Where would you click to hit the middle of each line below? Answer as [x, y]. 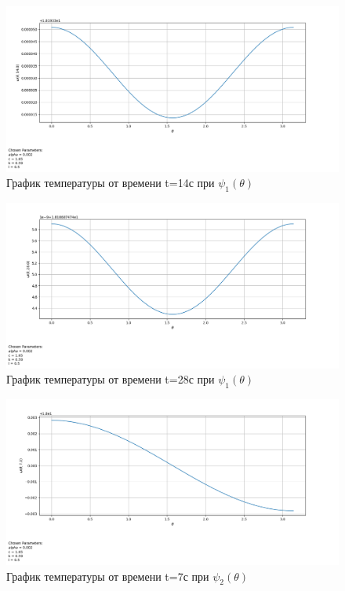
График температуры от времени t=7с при [108, 576]
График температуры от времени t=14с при [111, 183]
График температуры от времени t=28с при [111, 379]
